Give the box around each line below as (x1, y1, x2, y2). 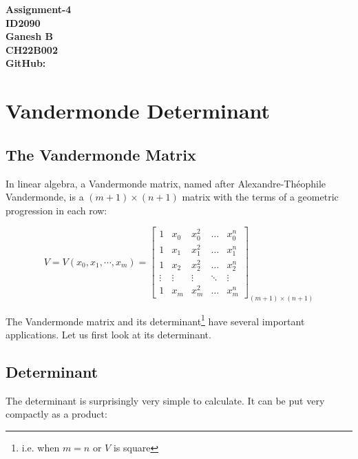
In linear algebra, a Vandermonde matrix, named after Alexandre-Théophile (6, 176, 326, 190)
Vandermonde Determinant (6, 96, 271, 125)
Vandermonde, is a (6, 190, 84, 204)
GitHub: (6, 56, 46, 70)
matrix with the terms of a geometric (182, 190, 339, 204)
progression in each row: (6, 203, 107, 217)
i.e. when (21, 440, 60, 454)
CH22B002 (6, 42, 58, 57)
